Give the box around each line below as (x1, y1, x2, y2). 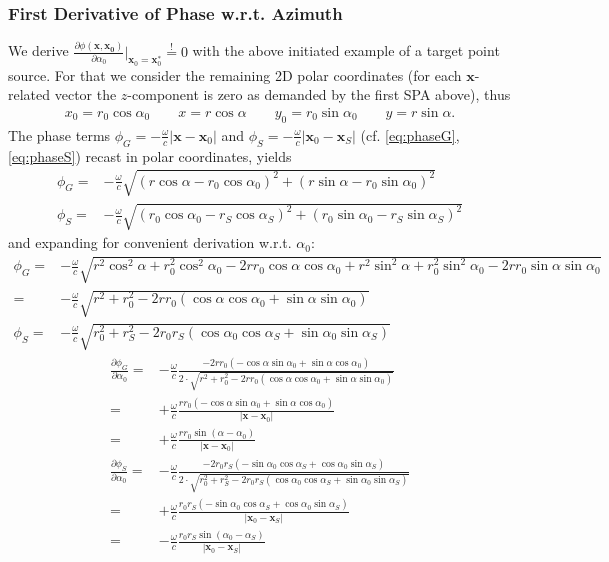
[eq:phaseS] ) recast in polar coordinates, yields (8, 145, 292, 166)
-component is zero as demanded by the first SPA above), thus (127, 84, 511, 105)
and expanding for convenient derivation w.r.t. (8, 232, 292, 253)
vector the (54, 84, 117, 105)
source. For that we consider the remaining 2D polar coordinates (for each (8, 64, 462, 85)
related (8, 84, 51, 105)
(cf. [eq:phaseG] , (360, 124, 460, 145)
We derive (8, 40, 69, 61)
